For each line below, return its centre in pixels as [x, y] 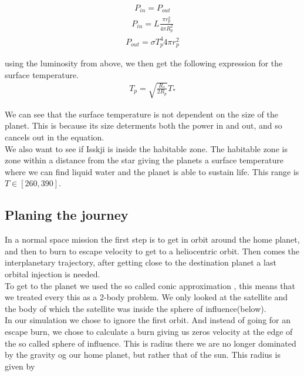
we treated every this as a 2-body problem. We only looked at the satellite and [146, 297]
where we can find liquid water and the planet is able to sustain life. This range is [152, 171]
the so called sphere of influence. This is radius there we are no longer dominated [151, 343]
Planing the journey [67, 215]
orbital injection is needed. [53, 273]
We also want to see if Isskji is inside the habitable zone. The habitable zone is [146, 148]
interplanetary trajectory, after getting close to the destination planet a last [141, 262]
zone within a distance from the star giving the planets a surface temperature [144, 160]
